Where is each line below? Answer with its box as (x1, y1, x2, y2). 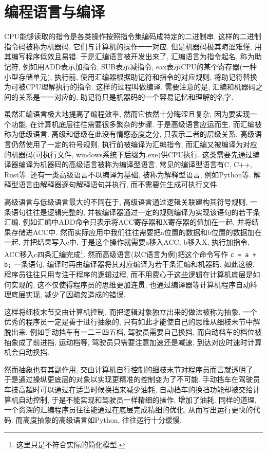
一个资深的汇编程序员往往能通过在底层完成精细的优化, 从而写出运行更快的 (4, 404, 253, 415)
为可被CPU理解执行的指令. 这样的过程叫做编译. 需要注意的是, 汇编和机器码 (4, 81, 256, 92)
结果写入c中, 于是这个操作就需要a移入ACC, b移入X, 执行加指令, (37, 237, 250, 247)
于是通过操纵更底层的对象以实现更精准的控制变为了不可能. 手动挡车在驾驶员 (4, 374, 260, 385)
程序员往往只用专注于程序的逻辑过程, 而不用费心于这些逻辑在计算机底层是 (4, 268, 253, 279)
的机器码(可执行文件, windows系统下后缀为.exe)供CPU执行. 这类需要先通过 (4, 149, 253, 159)
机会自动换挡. (4, 347, 49, 357)
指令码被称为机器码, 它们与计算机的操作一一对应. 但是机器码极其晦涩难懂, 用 (4, 41, 262, 51)
